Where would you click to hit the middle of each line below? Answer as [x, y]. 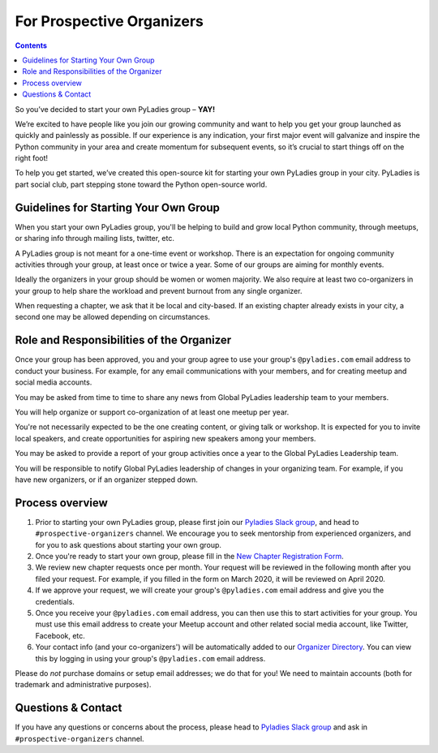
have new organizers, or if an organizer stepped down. [106, 480]
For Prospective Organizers [109, 21]
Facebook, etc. [60, 635]
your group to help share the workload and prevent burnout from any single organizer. [159, 290]
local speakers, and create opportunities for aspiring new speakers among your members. [165, 438]
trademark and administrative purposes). [83, 685]
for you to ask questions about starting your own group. [129, 544]
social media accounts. [54, 382]
